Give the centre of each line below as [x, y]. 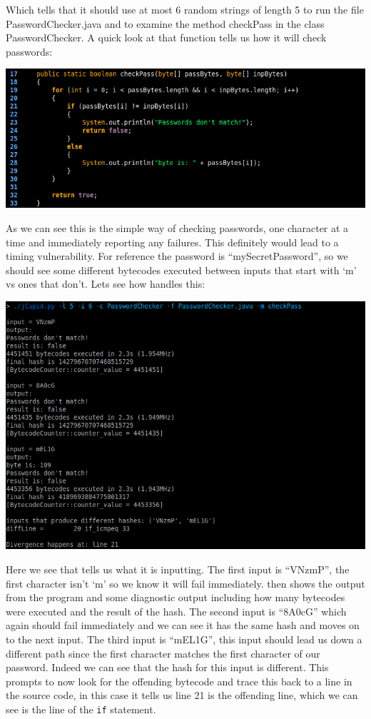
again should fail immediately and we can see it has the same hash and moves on [183, 625]
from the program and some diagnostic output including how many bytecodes [176, 597]
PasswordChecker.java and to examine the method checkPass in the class [165, 23]
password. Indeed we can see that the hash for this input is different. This [167, 667]
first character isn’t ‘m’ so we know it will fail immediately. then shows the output [185, 583]
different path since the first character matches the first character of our [163, 653]
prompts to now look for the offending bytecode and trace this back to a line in [179, 681]
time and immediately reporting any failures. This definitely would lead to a [172, 242]
